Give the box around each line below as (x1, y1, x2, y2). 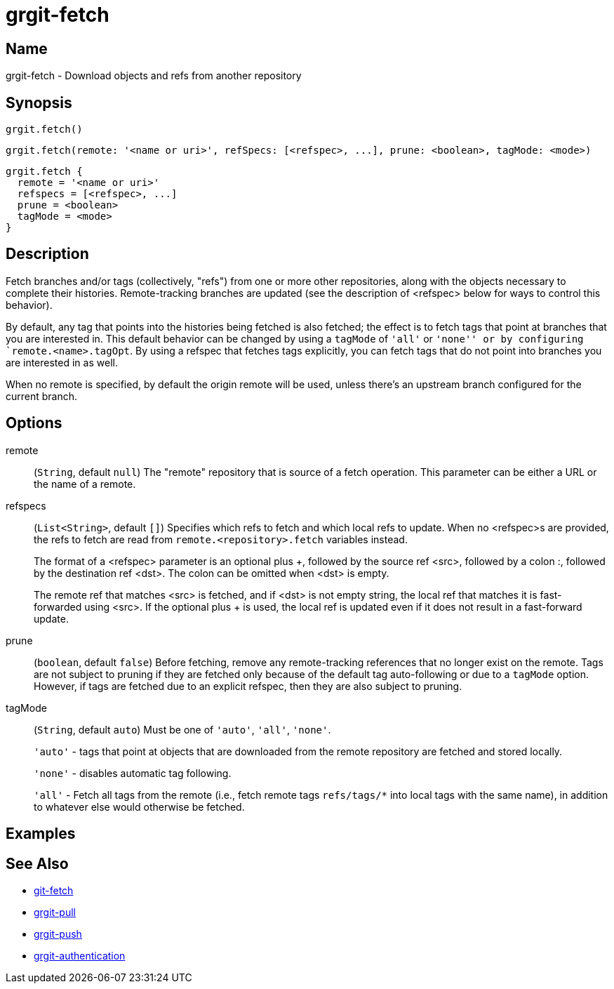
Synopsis (6, 93, 72, 112)
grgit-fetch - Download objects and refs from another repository (6, 69, 302, 82)
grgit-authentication (34, 949, 126, 962)
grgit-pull (34, 905, 76, 918)
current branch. (6, 390, 78, 402)
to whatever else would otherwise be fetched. (34, 800, 245, 813)
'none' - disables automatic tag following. (34, 766, 232, 779)
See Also (6, 854, 69, 872)
